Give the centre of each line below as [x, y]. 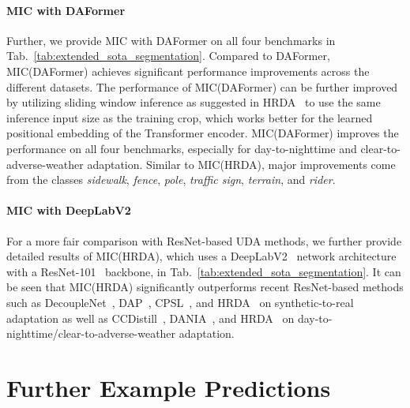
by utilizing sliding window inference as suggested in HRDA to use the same [194, 102]
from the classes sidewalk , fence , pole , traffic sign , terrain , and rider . [171, 180]
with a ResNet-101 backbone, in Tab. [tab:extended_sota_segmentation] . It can [204, 271]
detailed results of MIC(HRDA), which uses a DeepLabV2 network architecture [201, 256]
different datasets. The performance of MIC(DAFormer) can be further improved [202, 86]
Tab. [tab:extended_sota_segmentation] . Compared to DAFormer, [168, 56]
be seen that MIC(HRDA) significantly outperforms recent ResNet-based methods [205, 287]
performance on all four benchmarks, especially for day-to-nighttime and [182, 148]
